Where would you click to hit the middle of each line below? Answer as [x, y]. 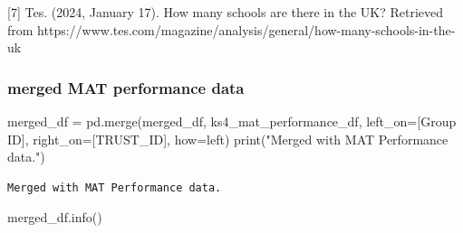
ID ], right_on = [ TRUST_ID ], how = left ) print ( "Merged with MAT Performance [228, 139]
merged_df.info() [55, 217]
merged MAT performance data [126, 87]
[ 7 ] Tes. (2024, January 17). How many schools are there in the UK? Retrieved [226, 12]
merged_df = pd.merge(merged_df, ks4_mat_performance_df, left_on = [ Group [232, 121]
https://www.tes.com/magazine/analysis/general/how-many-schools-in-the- [246, 29]
